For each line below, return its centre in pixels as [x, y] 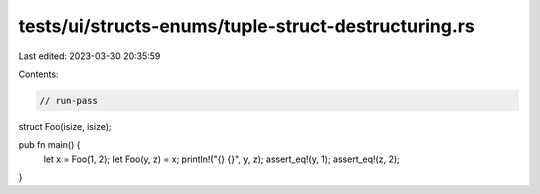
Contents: [38, 74]
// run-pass [69, 100]
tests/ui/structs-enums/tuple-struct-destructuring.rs [246, 26]
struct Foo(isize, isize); [65, 126]
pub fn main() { [49, 145]
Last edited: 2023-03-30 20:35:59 [89, 56]
